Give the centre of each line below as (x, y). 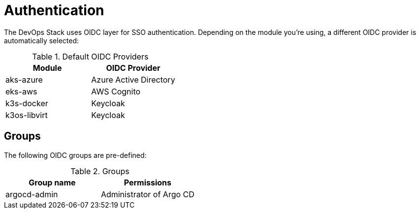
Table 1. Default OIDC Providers (90, 56)
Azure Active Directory (133, 79)
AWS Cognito (116, 91)
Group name (52, 182)
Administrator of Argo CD (147, 194)
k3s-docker (27, 103)
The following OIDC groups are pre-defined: (75, 155)
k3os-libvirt (27, 115)
